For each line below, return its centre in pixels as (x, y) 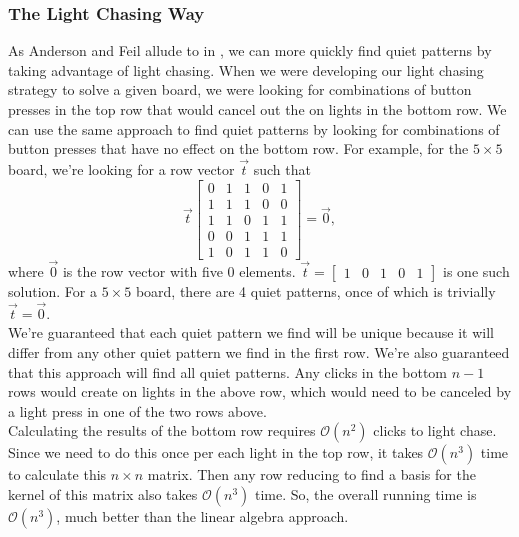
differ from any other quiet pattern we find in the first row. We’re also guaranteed (259, 351)
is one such (476, 270)
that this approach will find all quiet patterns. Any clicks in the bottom (228, 371)
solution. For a (52, 290)
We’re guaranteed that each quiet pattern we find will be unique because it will (251, 332)
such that (282, 169)
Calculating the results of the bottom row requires (162, 430)
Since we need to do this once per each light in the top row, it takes (216, 452)
